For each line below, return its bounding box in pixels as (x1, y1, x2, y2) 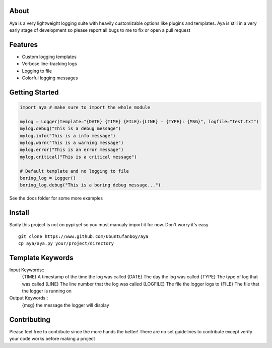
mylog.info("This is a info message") (20, 133, 116, 138)
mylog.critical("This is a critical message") (20, 154, 137, 160)
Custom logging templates (22, 54, 77, 60)
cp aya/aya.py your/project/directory (18, 240, 114, 246)
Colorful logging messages (22, 75, 78, 81)
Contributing (9, 315, 50, 324)
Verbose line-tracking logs (22, 61, 78, 67)
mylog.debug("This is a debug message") (20, 126, 121, 131)
